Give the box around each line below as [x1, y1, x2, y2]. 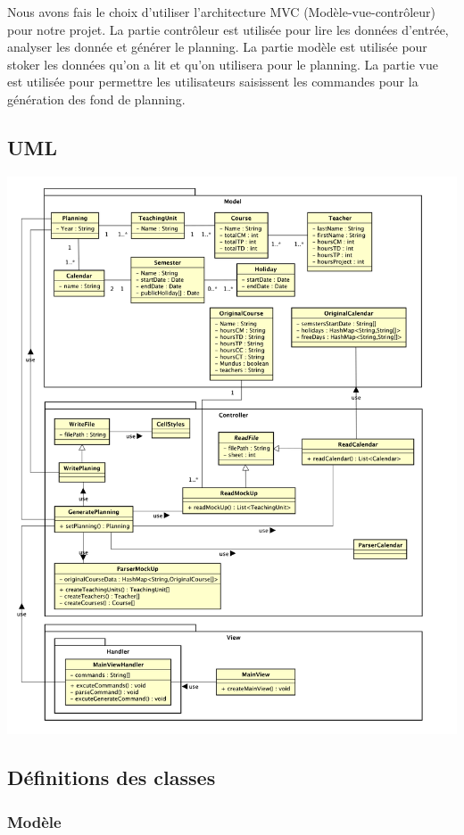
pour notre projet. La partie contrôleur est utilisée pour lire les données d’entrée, [7, 20, 449, 38]
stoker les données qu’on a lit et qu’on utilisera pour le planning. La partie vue [7, 54, 438, 73]
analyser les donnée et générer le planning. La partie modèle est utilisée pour [7, 37, 427, 56]
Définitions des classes [7, 764, 216, 791]
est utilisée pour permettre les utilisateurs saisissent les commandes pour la [7, 72, 418, 91]
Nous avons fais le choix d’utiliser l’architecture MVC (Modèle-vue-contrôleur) [7, 3, 436, 21]
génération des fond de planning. [7, 89, 186, 108]
